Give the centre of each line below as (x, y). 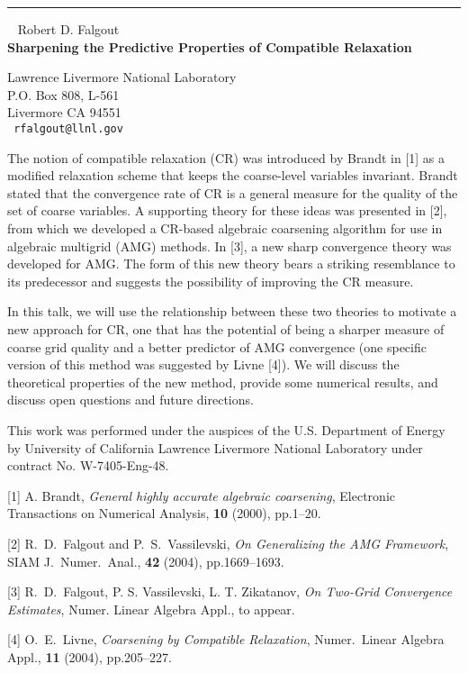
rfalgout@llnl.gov (68, 128)
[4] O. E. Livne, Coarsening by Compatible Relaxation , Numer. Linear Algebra (226, 639)
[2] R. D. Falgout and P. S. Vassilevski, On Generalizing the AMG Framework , (228, 543)
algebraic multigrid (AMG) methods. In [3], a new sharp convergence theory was (229, 246)
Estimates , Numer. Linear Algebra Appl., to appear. (151, 609)
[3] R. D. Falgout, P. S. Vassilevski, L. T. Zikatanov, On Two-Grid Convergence (230, 591)
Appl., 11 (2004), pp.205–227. (90, 656)
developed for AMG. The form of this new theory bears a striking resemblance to (231, 264)
